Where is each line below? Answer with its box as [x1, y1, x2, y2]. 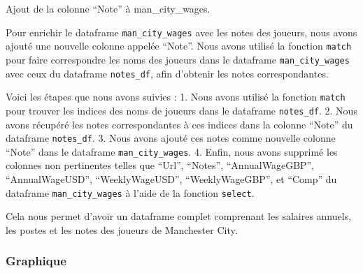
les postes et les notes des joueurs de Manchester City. [6, 222, 238, 237]
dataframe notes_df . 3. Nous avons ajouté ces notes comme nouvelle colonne [6, 131, 336, 145]
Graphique [6, 252, 66, 270]
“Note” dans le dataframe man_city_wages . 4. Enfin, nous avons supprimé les [6, 144, 338, 158]
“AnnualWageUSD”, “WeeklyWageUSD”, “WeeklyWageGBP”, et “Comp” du [6, 172, 337, 186]
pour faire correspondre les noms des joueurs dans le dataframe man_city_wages [6, 52, 350, 66]
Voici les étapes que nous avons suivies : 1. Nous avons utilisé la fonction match [6, 89, 346, 104]
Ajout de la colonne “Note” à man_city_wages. [6, 1, 211, 15]
